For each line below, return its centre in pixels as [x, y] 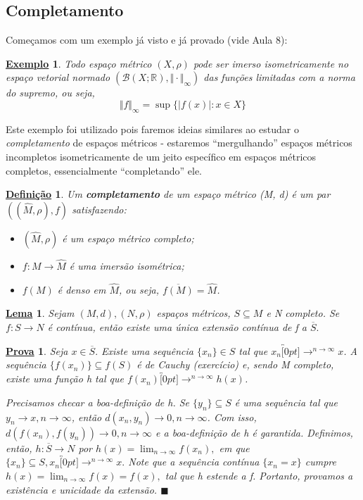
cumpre [320, 462]
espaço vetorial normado [58, 77]
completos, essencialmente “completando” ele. [104, 170]
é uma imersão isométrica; [127, 265]
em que [234, 448]
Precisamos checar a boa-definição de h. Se [98, 402]
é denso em [82, 289]
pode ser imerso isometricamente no [271, 63]
